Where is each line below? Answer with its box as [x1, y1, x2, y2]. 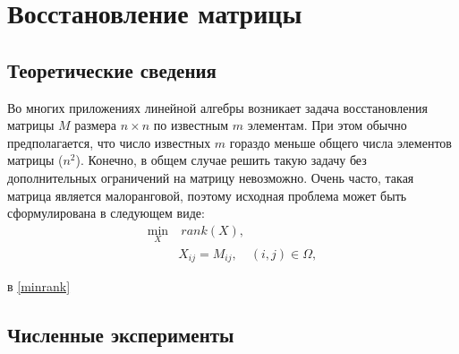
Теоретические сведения [7, 56, 217, 83]
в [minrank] [7, 277, 71, 296]
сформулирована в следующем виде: [7, 203, 205, 222]
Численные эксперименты [7, 321, 234, 349]
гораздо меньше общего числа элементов [229, 133, 452, 151]
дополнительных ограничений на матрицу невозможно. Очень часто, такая [7, 168, 414, 186]
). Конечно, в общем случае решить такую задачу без [75, 151, 367, 169]
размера [74, 116, 117, 134]
